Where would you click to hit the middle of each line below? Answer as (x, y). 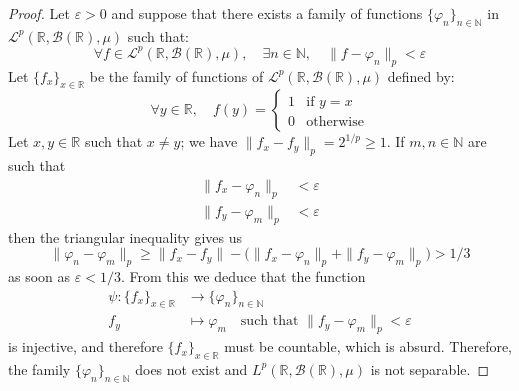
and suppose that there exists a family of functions (267, 13)
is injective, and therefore (85, 346)
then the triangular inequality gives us (125, 236)
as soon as (39, 275)
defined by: (421, 75)
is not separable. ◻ (430, 368)
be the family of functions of (176, 75)
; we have (209, 141)
